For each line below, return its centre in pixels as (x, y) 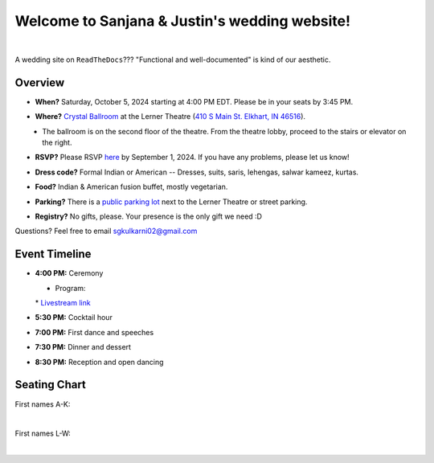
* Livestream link (63, 303)
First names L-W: (43, 433)
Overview (40, 82)
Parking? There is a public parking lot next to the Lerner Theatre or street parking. (171, 202)
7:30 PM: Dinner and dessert (83, 347)
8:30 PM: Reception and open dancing (99, 362)
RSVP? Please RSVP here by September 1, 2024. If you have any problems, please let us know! (192, 158)
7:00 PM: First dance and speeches (94, 332)
